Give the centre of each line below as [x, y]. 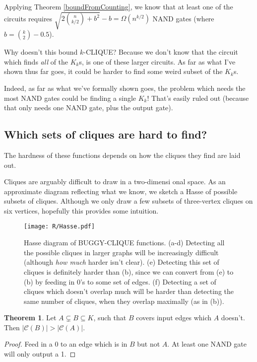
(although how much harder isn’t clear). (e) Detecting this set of [122, 262]
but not [149, 344]
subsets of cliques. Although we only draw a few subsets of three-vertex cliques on [128, 201]
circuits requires [28, 18]
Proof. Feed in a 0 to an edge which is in [66, 344]
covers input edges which [174, 318]
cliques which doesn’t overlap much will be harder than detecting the [129, 291]
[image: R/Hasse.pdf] [60, 227]
